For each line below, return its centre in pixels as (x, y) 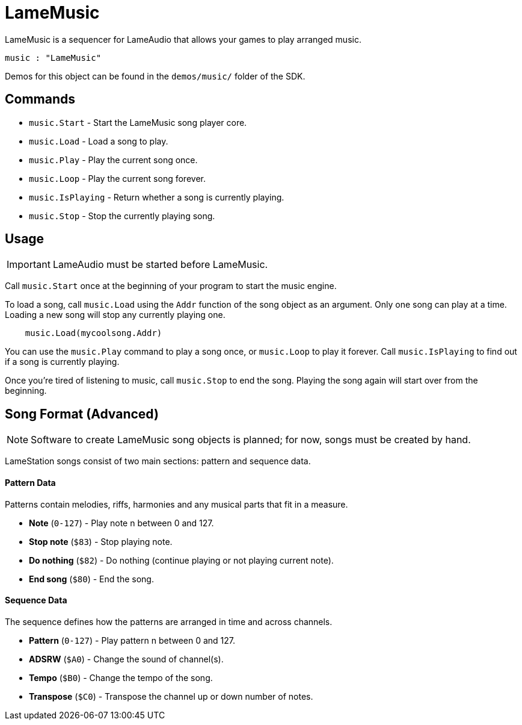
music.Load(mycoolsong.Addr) (94, 333)
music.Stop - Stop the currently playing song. (122, 216)
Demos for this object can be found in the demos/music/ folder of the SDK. (155, 76)
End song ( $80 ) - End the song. (91, 579)
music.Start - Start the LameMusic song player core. (138, 122)
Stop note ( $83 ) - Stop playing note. (101, 541)
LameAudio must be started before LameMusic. (160, 265)
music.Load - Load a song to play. (99, 141)
